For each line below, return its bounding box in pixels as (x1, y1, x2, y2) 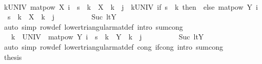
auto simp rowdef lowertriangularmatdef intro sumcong (4, 21, 183, 32)
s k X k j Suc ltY (7, 11, 117, 22)
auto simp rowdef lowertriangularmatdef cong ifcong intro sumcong (4, 41, 224, 52)
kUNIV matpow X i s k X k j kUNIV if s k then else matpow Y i (4, 1, 258, 12)
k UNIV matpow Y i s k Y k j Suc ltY (11, 31, 204, 42)
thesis (4, 51, 22, 62)
